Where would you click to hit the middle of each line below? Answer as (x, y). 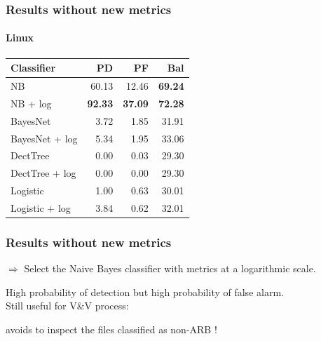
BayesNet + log (44, 138)
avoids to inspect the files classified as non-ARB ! (111, 329)
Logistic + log (41, 207)
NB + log (31, 103)
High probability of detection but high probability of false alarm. (145, 292)
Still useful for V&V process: (67, 306)
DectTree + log (43, 173)
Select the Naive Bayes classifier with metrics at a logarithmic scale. (170, 268)
